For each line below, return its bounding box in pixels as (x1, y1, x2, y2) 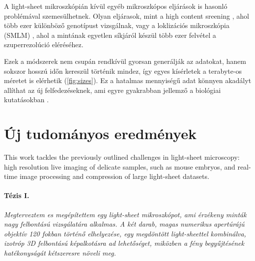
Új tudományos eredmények (4, 123, 197, 144)
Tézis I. (4, 190, 29, 201)
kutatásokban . (4, 94, 49, 105)
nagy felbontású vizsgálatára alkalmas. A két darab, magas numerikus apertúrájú (4, 219, 245, 229)
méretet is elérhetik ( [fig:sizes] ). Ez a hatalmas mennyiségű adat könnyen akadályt (4, 75, 252, 86)
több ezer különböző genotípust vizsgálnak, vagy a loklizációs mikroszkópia (4, 20, 229, 30)
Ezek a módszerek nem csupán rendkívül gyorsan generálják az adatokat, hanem (4, 56, 246, 66)
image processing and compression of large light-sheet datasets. (19, 171, 209, 181)
